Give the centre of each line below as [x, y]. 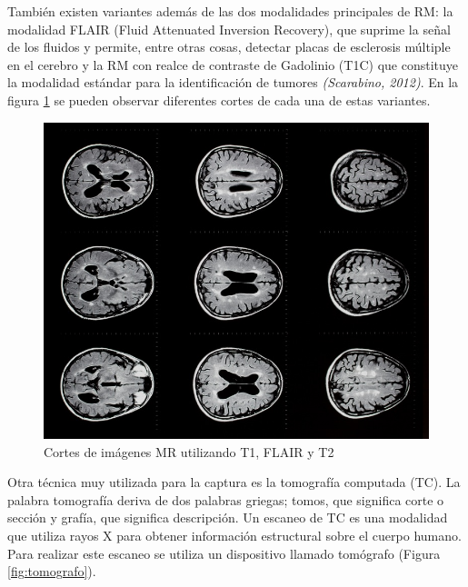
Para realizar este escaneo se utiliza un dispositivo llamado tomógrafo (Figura [224, 553]
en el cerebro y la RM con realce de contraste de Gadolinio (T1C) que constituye [233, 64]
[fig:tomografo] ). [52, 571]
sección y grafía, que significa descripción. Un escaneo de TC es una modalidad [228, 517]
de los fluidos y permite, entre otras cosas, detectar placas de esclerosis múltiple [229, 47]
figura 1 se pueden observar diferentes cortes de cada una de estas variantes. [219, 99]
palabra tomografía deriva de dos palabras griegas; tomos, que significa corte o [226, 499]
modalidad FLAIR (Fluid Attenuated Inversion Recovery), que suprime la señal [229, 29]
